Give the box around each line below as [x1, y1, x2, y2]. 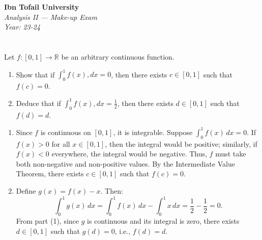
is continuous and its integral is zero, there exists [87, 215, 240, 226]
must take [215, 148, 246, 159]
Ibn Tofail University [4, 2, 79, 12]
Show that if [16, 69, 55, 79]
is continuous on [40, 126, 91, 137]
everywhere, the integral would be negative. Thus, [51, 148, 207, 159]
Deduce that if [16, 97, 61, 108]
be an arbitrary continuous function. [61, 51, 174, 62]
